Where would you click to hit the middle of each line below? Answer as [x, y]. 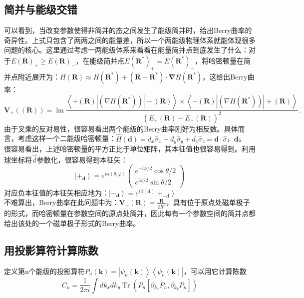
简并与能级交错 [41, 9]
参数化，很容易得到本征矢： [82, 159]
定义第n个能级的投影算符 [44, 271]
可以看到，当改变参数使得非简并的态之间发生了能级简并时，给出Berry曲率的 [128, 30]
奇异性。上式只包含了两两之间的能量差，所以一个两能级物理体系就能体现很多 [130, 40]
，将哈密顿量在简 [222, 60]
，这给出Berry [225, 76]
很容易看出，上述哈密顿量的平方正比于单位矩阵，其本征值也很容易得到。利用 [130, 149]
